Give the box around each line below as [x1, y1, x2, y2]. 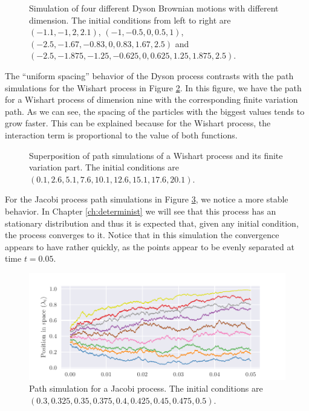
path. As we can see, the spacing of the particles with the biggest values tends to [5, 105, 305, 117]
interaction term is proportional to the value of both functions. [5, 128, 238, 141]
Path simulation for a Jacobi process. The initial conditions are [29, 382, 263, 395]
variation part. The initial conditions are [29, 161, 179, 173]
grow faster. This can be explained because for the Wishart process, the [5, 117, 271, 129]
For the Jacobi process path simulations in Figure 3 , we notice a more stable [5, 193, 288, 205]
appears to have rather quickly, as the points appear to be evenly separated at [5, 240, 294, 253]
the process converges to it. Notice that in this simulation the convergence [5, 228, 279, 241]
